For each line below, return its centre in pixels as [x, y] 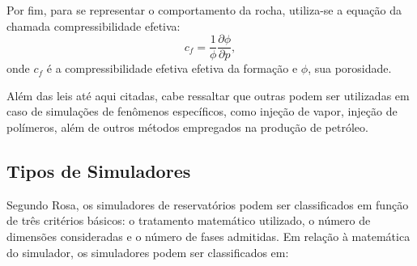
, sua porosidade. [350, 68]
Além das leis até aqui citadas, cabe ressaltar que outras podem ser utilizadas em [208, 95]
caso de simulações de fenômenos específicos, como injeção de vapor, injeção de [202, 111]
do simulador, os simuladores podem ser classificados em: [148, 252]
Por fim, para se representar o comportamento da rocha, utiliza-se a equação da [204, 10]
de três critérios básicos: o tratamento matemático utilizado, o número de [189, 220]
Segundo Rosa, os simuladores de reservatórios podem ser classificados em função [208, 204]
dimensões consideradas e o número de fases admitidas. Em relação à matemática [208, 236]
